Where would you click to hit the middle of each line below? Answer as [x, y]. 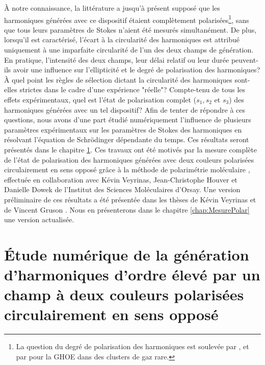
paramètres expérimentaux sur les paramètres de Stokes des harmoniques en [123, 129]
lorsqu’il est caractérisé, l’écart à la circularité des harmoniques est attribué [122, 40]
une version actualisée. [39, 219]
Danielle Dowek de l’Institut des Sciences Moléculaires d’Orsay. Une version [122, 189]
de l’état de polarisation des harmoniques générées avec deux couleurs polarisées [129, 159]
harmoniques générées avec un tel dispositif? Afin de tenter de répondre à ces [125, 109]
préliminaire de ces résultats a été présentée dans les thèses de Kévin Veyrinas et [130, 199]
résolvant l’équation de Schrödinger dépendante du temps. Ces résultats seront [127, 139]
